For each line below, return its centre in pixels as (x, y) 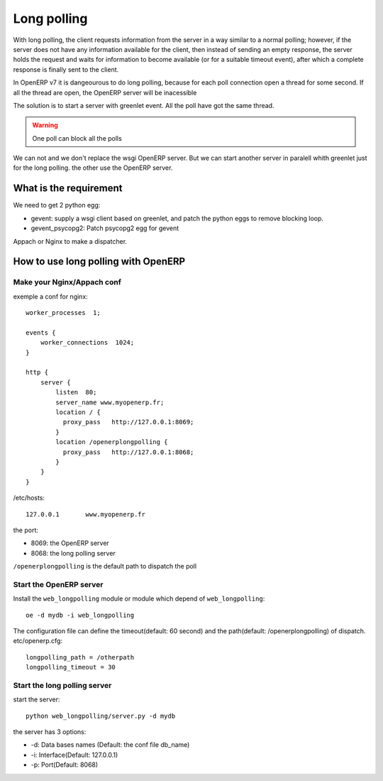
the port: (26, 530)
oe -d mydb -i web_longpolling (80, 615)
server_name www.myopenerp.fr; (110, 402)
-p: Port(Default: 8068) (65, 765)
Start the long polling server (62, 685)
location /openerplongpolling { (112, 442)
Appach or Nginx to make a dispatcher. (70, 241)
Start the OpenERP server (58, 584)
